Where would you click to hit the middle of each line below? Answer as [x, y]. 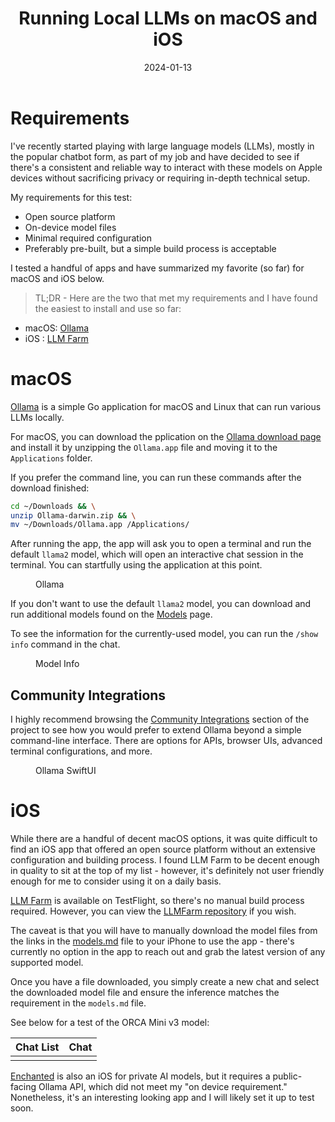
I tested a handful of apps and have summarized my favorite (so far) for [157, 268]
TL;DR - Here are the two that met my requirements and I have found [176, 298]
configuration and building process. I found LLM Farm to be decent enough [165, 860]
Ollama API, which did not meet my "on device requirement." [163, 1086]
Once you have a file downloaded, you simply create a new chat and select [165, 981]
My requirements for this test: [71, 197]
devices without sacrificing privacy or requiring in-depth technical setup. [160, 178]
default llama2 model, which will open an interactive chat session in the [157, 554]
